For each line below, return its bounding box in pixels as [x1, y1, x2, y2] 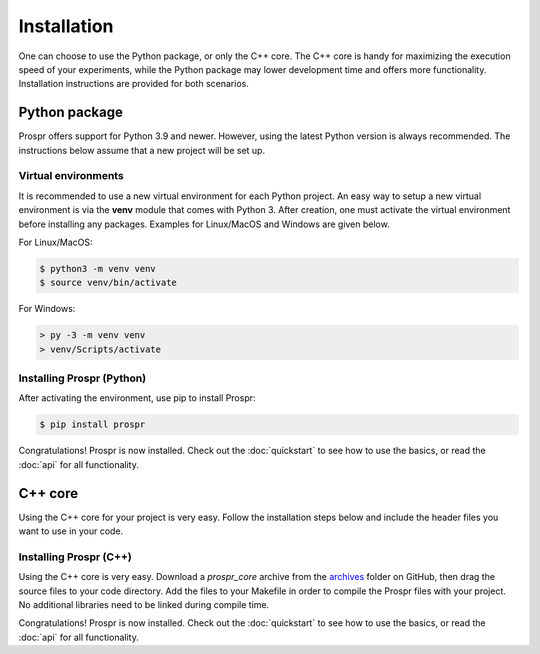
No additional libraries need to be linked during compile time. [18, 598, 270, 610]
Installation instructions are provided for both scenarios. [18, 78, 249, 90]
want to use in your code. [18, 525, 124, 537]
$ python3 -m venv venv [39, 263, 157, 274]
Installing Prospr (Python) [18, 371, 147, 385]
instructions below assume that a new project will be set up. [18, 144, 265, 156]
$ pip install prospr [39, 419, 146, 430]
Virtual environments [18, 169, 124, 183]
